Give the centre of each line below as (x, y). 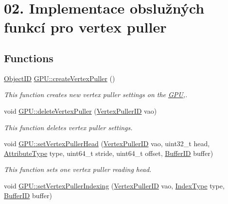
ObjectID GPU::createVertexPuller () (60, 78)
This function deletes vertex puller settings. (68, 127)
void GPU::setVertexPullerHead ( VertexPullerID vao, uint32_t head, (107, 144)
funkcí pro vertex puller (85, 27)
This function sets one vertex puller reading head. (78, 169)
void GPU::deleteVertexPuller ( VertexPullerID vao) (80, 110)
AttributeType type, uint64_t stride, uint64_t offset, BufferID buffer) (109, 153)
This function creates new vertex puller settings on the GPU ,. (96, 94)
